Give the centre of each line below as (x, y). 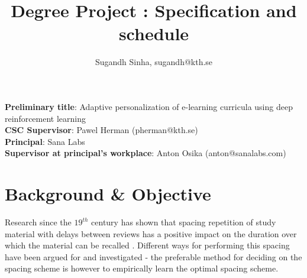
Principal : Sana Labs (45, 141)
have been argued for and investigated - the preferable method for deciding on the (153, 256)
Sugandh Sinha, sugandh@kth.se (154, 62)
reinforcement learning (46, 118)
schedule (154, 33)
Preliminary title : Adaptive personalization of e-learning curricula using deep (149, 106)
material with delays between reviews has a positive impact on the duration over (151, 233)
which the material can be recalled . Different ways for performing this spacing (147, 245)
